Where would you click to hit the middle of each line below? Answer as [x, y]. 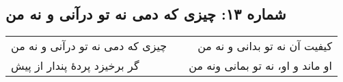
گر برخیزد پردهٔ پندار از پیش [75, 66]
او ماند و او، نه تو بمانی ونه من [261, 66]
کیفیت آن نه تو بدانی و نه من [265, 46]
